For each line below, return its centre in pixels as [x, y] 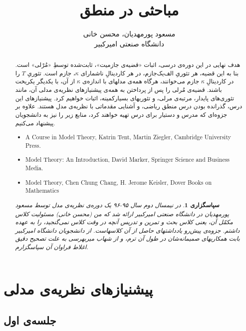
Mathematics [42, 190]
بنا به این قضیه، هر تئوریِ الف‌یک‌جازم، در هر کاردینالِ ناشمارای [160, 73]
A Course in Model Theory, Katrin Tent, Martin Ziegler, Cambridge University [128, 137]
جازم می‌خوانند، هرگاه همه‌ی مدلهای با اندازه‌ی [141, 81]
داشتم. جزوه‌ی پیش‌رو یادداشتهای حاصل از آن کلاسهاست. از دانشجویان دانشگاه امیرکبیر [127, 230]
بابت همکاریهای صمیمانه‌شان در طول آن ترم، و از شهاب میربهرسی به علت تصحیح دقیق [127, 238]
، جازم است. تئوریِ [51, 73]
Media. [34, 168]
